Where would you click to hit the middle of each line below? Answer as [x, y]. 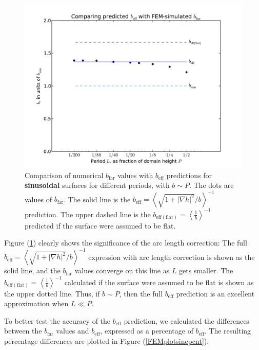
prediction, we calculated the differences [186, 320]
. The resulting [228, 331]
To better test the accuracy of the [57, 320]
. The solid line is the [97, 199]
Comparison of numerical [64, 175]
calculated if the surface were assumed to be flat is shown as [159, 282]
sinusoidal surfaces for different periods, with [97, 185]
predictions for [189, 175]
